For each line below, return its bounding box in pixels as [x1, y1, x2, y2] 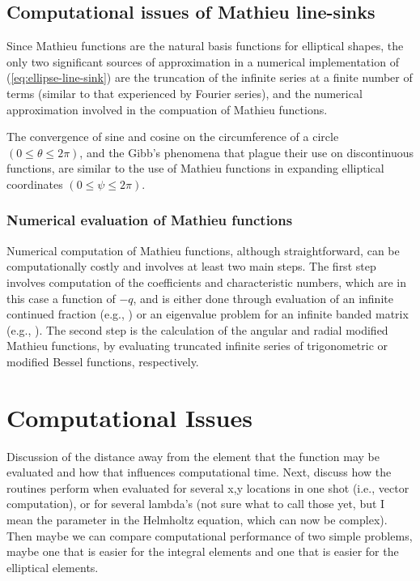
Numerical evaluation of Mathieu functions [6, 210, 293, 230]
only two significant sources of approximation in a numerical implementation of [6, 53, 399, 70]
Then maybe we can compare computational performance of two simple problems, [6, 527, 413, 544]
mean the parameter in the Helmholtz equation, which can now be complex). [6, 511, 388, 528]
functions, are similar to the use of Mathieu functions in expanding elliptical [6, 160, 384, 177]
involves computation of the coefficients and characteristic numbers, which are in [6, 273, 406, 290]
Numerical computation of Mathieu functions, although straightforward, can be [6, 241, 400, 258]
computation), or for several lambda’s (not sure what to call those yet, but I [6, 495, 385, 512]
